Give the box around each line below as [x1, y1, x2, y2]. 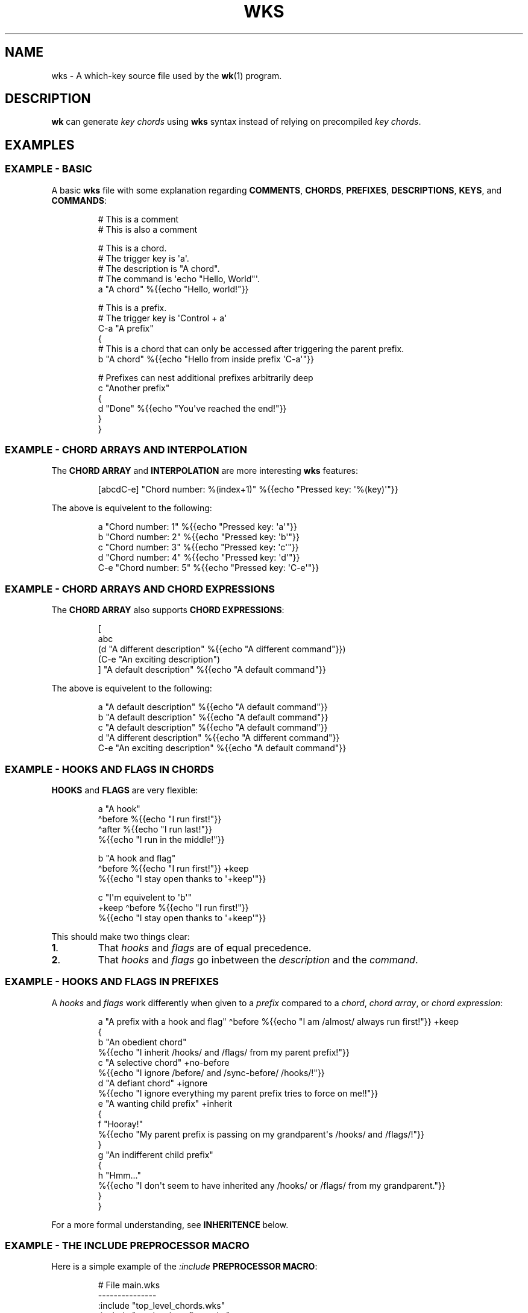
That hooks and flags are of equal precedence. [98, 941, 312, 954]
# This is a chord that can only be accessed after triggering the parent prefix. [98, 343, 404, 354]
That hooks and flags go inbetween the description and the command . [98, 953, 418, 966]
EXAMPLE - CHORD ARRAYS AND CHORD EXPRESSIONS [5, 582, 275, 595]
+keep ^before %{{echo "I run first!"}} [98, 902, 249, 913]
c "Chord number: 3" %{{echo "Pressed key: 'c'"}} [98, 542, 299, 553]
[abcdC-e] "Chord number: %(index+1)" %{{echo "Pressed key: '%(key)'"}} [98, 484, 398, 495]
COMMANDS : [51, 195, 107, 206]
